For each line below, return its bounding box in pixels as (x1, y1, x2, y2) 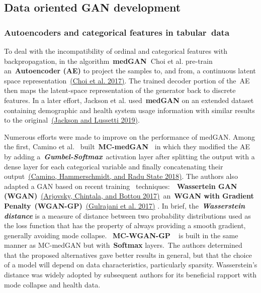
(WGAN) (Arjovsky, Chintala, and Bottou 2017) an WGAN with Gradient (4, 190, 254, 201)
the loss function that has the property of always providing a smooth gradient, (4, 220, 246, 231)
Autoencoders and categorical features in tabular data (4, 26, 230, 38)
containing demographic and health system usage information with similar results (4, 105, 255, 115)
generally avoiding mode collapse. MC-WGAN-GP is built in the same (4, 230, 238, 240)
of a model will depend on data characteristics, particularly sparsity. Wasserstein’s (4, 259, 257, 270)
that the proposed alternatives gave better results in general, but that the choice (4, 249, 252, 260)
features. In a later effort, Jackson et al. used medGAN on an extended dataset (4, 94, 254, 105)
